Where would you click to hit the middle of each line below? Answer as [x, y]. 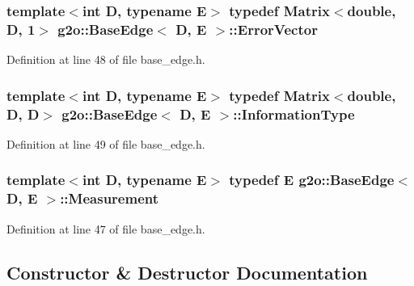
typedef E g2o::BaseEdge [312, 180]
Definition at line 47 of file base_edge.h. [106, 228]
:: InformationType [294, 114]
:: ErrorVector [273, 29]
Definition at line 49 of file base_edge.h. [106, 143]
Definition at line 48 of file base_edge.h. [106, 59]
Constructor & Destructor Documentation [187, 272]
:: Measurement [110, 198]
